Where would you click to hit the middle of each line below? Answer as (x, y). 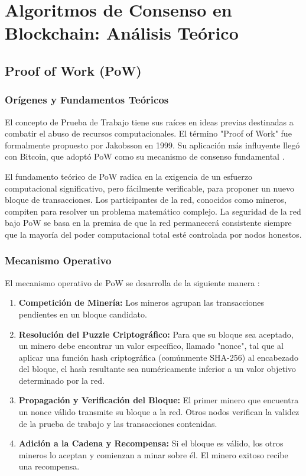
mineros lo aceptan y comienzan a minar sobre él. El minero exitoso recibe (153, 454)
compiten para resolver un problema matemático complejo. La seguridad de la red (153, 211)
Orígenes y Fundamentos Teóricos (87, 100)
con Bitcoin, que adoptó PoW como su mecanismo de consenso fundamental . (145, 156)
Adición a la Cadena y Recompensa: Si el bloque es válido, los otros (151, 443)
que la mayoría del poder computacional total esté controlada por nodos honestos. (153, 234)
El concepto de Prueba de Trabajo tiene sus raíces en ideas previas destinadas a (149, 122)
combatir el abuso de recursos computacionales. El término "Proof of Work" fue (148, 133)
